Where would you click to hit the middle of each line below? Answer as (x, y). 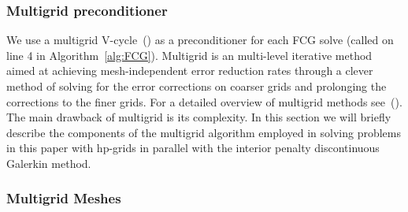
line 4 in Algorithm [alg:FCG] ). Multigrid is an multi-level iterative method (189, 55)
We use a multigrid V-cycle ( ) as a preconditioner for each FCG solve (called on (200, 40)
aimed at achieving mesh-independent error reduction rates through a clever (190, 71)
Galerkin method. (49, 163)
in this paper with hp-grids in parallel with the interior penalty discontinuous (193, 148)
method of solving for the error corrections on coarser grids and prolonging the (197, 86)
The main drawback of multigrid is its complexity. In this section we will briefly (199, 117)
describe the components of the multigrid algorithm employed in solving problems (204, 132)
